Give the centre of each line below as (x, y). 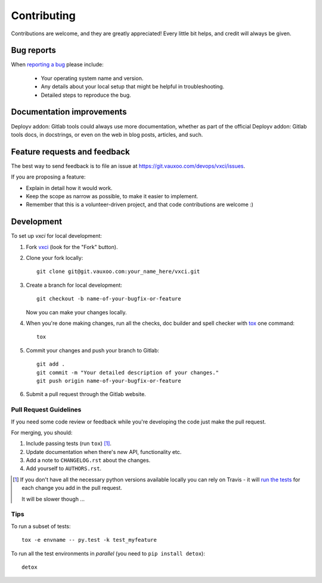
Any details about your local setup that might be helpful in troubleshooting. (133, 87)
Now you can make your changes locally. (76, 312)
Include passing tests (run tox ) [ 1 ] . (69, 444)
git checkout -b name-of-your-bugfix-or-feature (109, 299)
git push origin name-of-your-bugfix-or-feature (109, 381)
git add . (51, 364)
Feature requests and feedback (71, 151)
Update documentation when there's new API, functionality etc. (104, 452)
